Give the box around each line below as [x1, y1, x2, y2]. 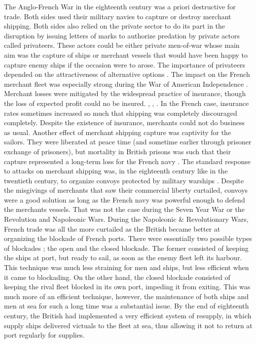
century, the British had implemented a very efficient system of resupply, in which [4, 310, 252, 320]
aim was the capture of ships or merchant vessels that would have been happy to [4, 49, 248, 60]
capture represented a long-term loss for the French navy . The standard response [4, 156, 251, 166]
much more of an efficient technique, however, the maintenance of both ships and [4, 291, 249, 301]
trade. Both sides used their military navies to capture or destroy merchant [4, 11, 231, 21]
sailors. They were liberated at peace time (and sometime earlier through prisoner [4, 137, 252, 147]
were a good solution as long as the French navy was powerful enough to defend [4, 194, 245, 205]
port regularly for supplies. [4, 330, 85, 340]
